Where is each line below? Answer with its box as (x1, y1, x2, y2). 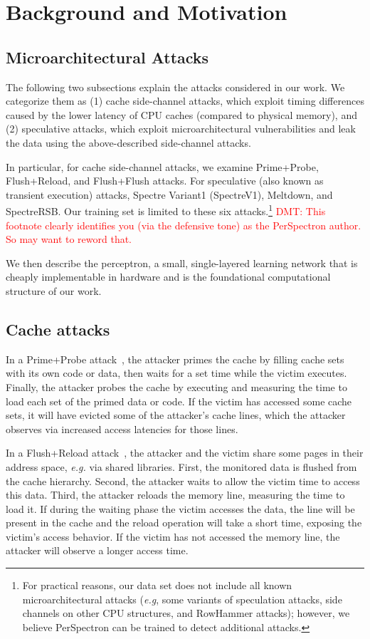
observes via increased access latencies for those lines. (6, 421, 238, 436)
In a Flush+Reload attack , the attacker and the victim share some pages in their (6, 445, 364, 460)
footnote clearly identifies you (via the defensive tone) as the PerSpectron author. (6, 217, 361, 232)
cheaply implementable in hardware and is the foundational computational (6, 269, 331, 284)
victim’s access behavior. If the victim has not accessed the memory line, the (6, 529, 340, 544)
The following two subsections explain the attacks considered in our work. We (6, 79, 345, 94)
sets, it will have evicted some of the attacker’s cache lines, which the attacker (6, 407, 346, 422)
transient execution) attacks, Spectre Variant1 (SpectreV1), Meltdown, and (6, 187, 333, 202)
